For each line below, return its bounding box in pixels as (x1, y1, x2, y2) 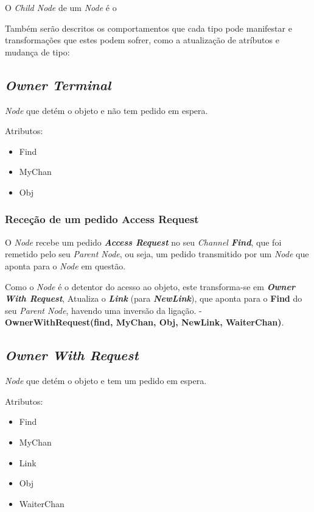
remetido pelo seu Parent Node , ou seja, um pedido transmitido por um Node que (5, 247, 309, 260)
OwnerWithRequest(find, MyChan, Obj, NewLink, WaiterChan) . (5, 316, 284, 329)
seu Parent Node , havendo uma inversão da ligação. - (5, 304, 202, 316)
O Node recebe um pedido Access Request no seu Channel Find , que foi (5, 235, 282, 248)
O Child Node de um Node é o (5, 1, 117, 13)
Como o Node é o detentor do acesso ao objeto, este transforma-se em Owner (5, 280, 295, 293)
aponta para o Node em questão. (5, 259, 126, 272)
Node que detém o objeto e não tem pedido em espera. (5, 104, 208, 116)
